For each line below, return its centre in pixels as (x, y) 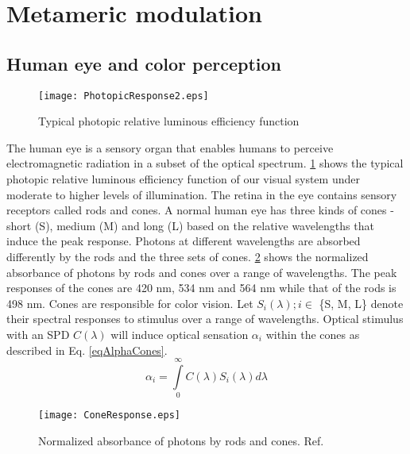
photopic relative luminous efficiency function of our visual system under (183, 179)
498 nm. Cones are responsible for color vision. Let (130, 303)
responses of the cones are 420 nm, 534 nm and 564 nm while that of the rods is (201, 288)
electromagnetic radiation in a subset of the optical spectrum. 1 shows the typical (205, 163)
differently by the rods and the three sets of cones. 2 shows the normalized (188, 256)
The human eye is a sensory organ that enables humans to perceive (170, 147)
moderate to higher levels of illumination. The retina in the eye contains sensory (202, 194)
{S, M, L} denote (361, 303)
